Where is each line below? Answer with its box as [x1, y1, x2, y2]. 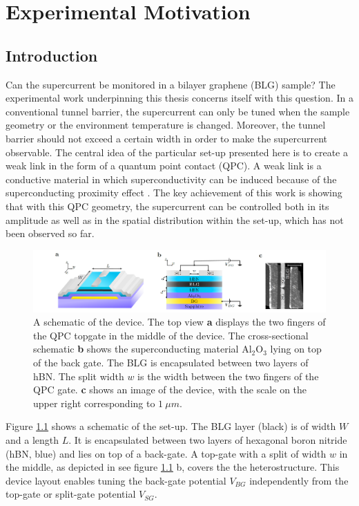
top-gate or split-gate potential [6, 487, 136, 501]
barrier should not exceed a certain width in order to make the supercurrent [6, 131, 328, 145]
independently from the [249, 473, 349, 487]
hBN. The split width [33, 368, 124, 383]
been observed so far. [6, 226, 95, 241]
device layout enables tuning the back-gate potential [6, 473, 226, 487]
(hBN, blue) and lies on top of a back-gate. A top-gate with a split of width [6, 446, 327, 460]
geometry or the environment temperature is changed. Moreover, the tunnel [6, 118, 326, 132]
